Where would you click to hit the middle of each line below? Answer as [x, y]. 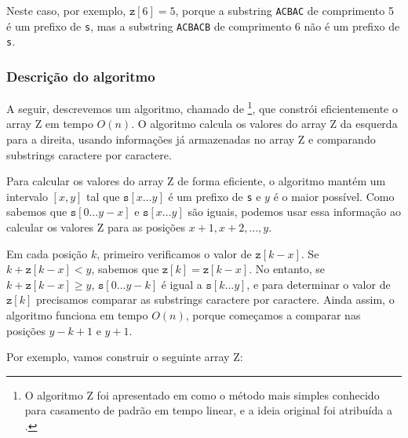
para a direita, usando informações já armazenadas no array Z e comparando [191, 139]
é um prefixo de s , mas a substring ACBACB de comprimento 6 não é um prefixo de [203, 26]
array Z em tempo [50, 124]
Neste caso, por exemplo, [66, 10]
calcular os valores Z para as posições [96, 227]
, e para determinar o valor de [319, 284]
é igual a [182, 284]
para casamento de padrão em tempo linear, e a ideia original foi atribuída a [208, 410]
